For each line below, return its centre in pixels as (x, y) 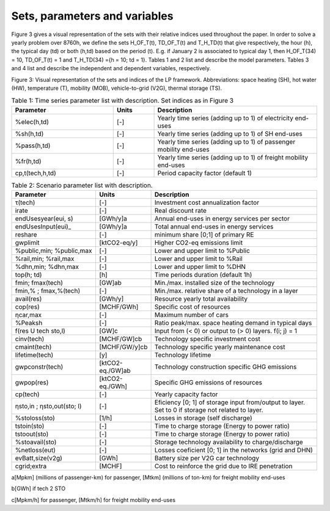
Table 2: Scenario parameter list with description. (82, 185)
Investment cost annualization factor (207, 203)
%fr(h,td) (28, 161)
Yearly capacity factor (186, 394)
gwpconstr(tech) (39, 367)
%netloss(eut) (35, 450)
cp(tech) (27, 394)
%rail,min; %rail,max (45, 259)
